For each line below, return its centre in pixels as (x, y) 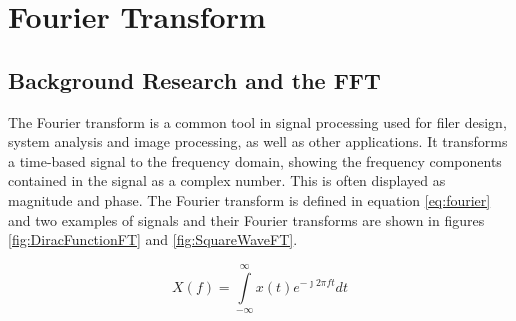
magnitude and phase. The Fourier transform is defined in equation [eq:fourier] (249, 199)
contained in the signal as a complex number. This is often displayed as (227, 180)
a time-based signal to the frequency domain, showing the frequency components (255, 160)
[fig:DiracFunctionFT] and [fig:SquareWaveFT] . (153, 239)
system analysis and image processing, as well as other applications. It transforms (258, 141)
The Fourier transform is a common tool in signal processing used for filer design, (257, 121)
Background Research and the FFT (194, 79)
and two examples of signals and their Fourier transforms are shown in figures (246, 219)
